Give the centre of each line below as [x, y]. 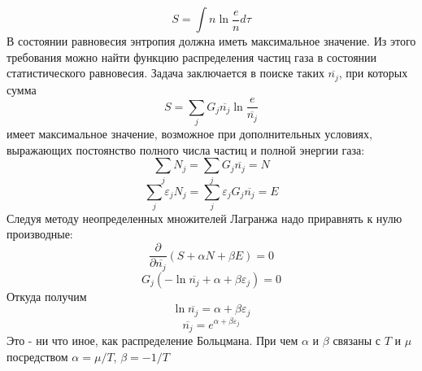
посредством [37, 356]
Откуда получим [47, 296]
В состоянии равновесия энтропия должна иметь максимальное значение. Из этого [211, 41]
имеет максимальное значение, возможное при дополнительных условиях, [189, 134]
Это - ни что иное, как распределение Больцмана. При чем [152, 340]
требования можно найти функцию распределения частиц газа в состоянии [192, 57]
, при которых [373, 73]
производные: [40, 234]
